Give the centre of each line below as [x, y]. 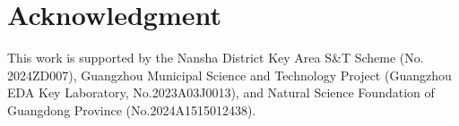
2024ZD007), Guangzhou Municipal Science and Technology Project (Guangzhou [229, 75]
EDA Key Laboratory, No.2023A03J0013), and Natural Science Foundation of [221, 92]
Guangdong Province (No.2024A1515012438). [132, 109]
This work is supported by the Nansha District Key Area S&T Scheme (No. [216, 58]
